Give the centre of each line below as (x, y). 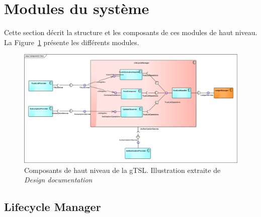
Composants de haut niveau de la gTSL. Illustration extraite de (122, 170)
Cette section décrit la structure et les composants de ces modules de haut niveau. (131, 32)
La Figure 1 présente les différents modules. (72, 42)
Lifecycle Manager (53, 207)
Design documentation (58, 180)
